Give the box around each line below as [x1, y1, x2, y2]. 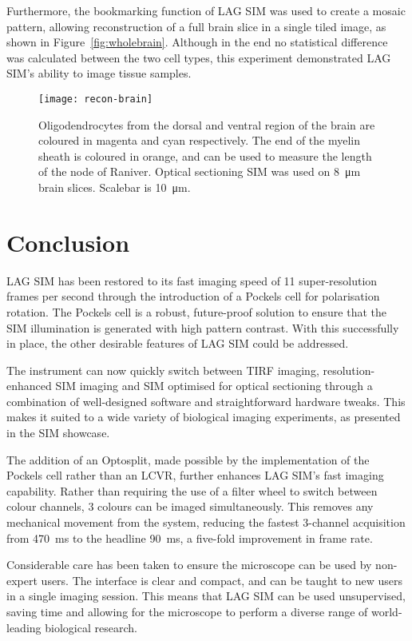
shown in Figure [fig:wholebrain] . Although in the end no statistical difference [6, 34, 388, 50]
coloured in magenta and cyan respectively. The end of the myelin [38, 132, 361, 149]
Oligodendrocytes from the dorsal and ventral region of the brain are [38, 116, 375, 133]
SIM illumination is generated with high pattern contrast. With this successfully [6, 319, 399, 336]
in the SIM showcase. [6, 424, 110, 441]
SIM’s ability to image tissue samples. [6, 65, 192, 82]
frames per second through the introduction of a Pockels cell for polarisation [6, 288, 380, 305]
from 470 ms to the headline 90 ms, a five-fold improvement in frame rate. [6, 529, 373, 546]
